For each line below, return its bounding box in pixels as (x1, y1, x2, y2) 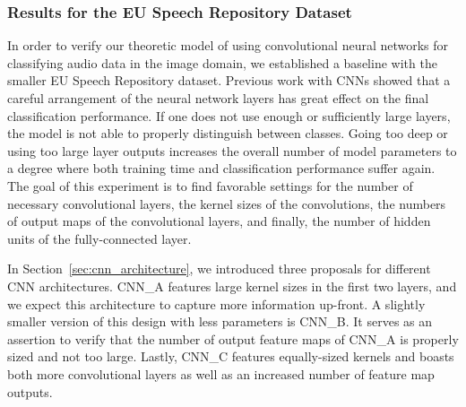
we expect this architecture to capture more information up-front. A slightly (7, 294, 426, 313)
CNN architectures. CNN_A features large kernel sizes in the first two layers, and (7, 276, 457, 295)
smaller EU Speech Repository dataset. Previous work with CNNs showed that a (7, 71, 451, 90)
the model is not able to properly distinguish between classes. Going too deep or (7, 124, 448, 143)
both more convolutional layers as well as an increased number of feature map (7, 364, 435, 383)
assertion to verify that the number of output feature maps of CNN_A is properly (7, 329, 459, 348)
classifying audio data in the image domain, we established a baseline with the (7, 53, 437, 72)
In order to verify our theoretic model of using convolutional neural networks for (7, 36, 449, 55)
